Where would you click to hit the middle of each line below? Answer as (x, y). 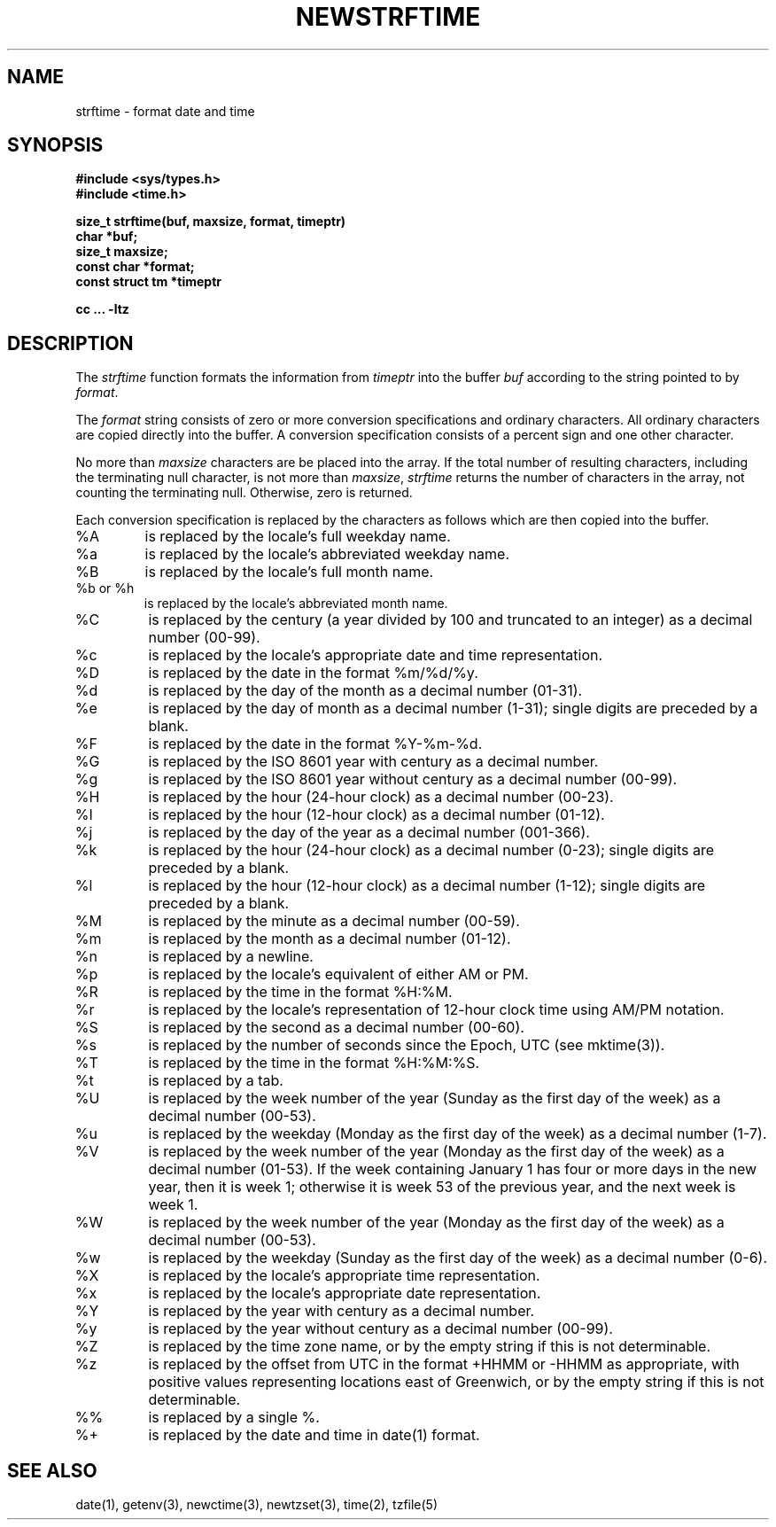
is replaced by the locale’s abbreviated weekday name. (327, 554)
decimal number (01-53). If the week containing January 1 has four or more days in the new (453, 1169)
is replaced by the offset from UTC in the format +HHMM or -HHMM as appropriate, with (444, 1364)
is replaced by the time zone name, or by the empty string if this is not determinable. (430, 1347)
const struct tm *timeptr (149, 282)
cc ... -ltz (102, 309)
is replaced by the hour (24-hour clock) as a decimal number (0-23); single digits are (431, 850)
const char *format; (135, 267)
